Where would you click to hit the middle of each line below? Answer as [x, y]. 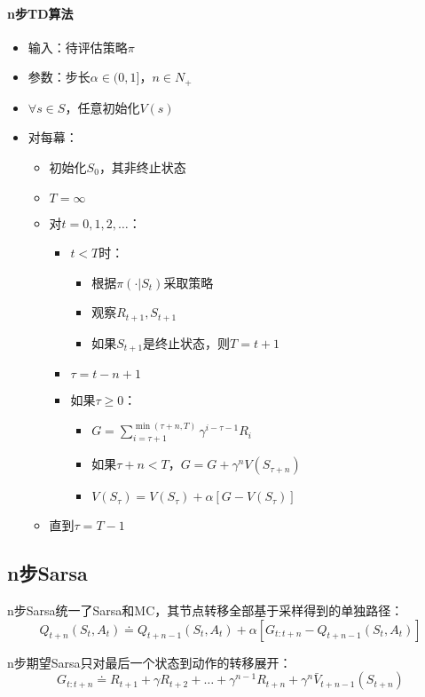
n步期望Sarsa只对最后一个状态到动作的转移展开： [150, 662]
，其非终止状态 [142, 167]
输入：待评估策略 [78, 47]
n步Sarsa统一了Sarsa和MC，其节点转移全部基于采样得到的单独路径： [205, 610]
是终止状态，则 [187, 342]
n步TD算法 [40, 13]
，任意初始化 [102, 107]
